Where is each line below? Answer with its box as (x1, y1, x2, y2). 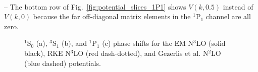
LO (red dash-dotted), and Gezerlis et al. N (73, 47, 209, 58)
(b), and (62, 38, 87, 48)
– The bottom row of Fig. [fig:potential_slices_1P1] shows (4, 1, 186, 12)
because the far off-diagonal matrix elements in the (33, 11, 191, 22)
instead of (223, 1, 253, 12)
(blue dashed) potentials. (24, 57, 101, 68)
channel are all (205, 11, 251, 22)
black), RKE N (24, 47, 71, 58)
